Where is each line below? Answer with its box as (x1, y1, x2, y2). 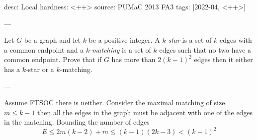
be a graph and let (24, 35, 81, 45)
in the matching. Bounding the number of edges (4, 117, 150, 127)
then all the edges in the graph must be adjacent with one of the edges (37, 107, 253, 117)
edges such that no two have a (159, 44, 251, 55)
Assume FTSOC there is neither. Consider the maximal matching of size (4, 97, 225, 108)
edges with (220, 35, 252, 45)
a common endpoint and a (4, 44, 84, 55)
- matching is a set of (89, 44, 151, 55)
